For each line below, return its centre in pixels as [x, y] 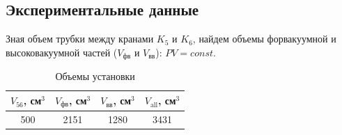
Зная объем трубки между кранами [80, 39]
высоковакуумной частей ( [62, 52]
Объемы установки [95, 76]
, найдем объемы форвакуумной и [264, 39]
